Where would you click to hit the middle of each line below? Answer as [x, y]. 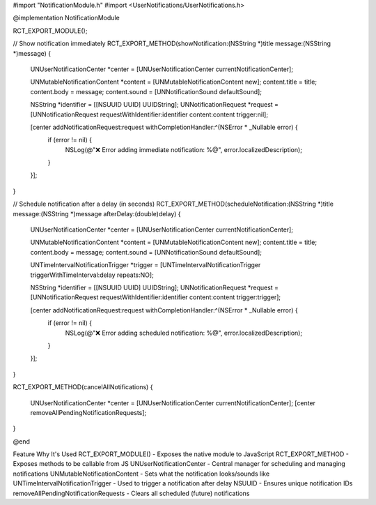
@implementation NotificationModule [66, 18]
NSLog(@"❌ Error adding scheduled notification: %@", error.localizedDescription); [184, 333]
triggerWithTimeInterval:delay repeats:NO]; [92, 275]
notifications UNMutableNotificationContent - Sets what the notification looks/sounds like [141, 474]
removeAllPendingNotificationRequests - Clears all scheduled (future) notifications [131, 493]
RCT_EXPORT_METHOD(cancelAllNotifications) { [83, 387]
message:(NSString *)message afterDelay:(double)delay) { [97, 213]
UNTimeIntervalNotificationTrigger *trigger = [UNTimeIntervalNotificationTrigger [146, 265]
